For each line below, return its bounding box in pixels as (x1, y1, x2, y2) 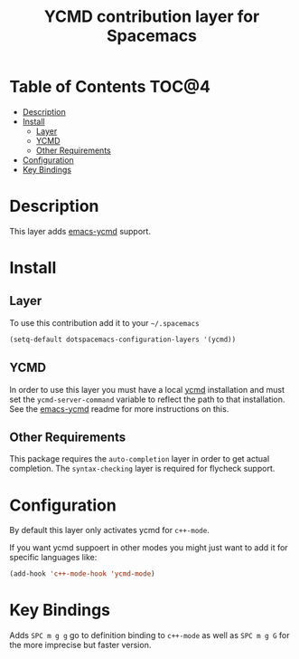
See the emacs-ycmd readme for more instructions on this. (9, 403, 229, 414)
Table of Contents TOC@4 (9, 77, 210, 97)
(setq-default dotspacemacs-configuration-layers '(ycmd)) (9, 335, 237, 344)
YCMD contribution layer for (43, 6, 260, 27)
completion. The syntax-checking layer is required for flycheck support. (9, 463, 276, 474)
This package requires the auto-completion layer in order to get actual (9, 454, 270, 464)
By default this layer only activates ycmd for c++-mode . (9, 525, 210, 536)
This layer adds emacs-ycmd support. (9, 225, 152, 236)
